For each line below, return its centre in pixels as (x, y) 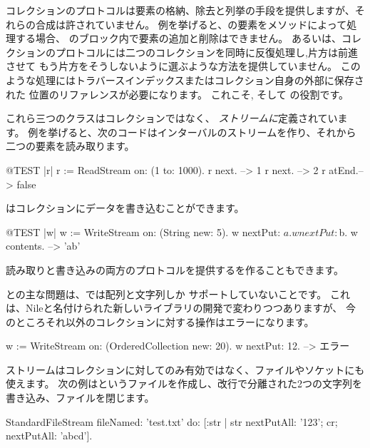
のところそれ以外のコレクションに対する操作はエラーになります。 (160, 321)
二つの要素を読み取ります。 (70, 146)
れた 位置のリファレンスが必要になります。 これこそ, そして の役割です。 (178, 94)
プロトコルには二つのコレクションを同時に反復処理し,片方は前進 (206, 52)
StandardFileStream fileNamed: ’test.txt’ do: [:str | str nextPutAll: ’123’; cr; (172, 421)
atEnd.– (346, 169)
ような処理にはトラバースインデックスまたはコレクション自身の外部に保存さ (185, 80)
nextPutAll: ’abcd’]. (49, 436)
